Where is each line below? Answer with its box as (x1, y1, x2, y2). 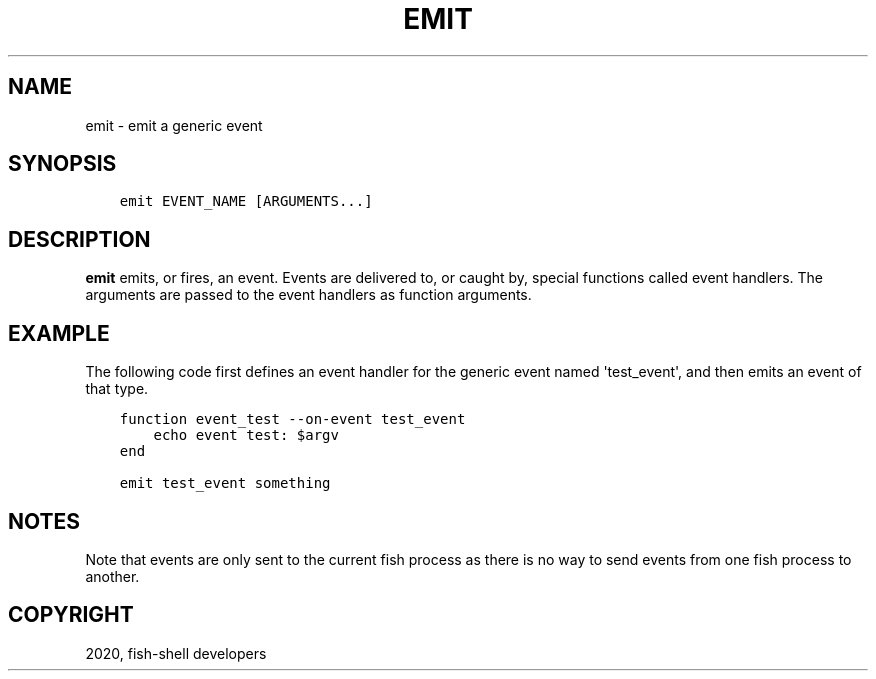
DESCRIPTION (8, 226, 151, 252)
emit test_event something (119, 475, 331, 492)
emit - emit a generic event (85, 116, 263, 134)
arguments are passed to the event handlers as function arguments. (85, 286, 532, 304)
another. (85, 567, 140, 585)
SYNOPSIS (8, 151, 117, 177)
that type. (85, 380, 149, 398)
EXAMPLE (8, 320, 110, 346)
